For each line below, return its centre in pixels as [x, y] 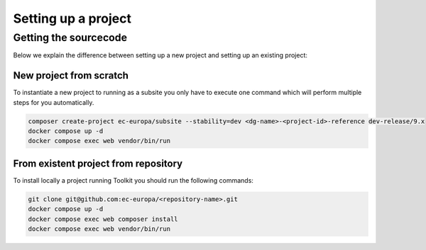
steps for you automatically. [54, 102]
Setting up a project [72, 18]
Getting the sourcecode [70, 38]
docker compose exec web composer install [103, 219]
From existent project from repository [98, 163]
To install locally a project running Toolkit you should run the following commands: [133, 180]
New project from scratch [71, 75]
